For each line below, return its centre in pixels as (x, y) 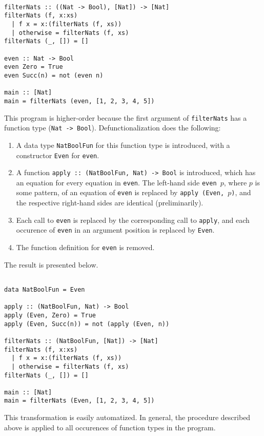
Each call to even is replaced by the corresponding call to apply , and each (133, 220)
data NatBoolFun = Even (45, 289)
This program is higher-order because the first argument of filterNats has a (126, 117)
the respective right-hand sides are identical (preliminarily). (110, 203)
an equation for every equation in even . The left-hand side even (116, 182)
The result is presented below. (51, 264)
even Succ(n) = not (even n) (54, 75)
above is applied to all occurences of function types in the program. (110, 427)
